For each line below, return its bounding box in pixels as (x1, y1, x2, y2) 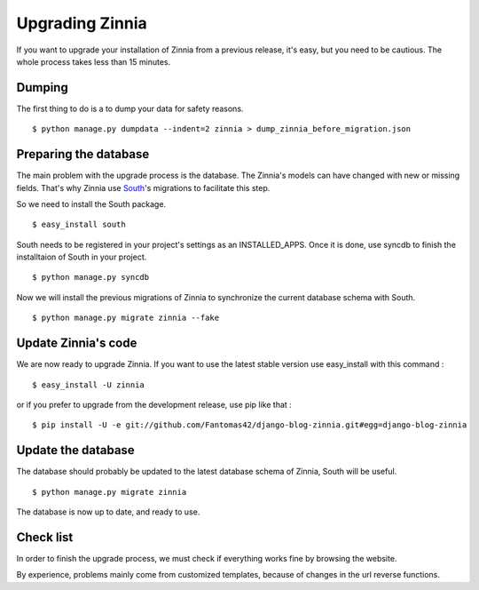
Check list (16, 530, 74, 545)
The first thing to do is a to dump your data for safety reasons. (16, 103, 244, 114)
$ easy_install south (32, 219, 126, 230)
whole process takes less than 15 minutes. (16, 56, 171, 67)
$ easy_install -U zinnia (32, 379, 145, 390)
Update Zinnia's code (16, 336, 137, 351)
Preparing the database (16, 147, 150, 162)
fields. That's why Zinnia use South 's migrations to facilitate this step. (16, 182, 271, 193)
